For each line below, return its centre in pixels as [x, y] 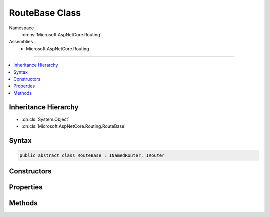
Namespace [22, 28]
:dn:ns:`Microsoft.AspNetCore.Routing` [62, 34]
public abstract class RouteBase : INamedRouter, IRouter [92, 155]
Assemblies [21, 42]
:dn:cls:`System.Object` [46, 119]
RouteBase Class [45, 13]
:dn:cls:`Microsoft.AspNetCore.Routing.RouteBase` [74, 126]
